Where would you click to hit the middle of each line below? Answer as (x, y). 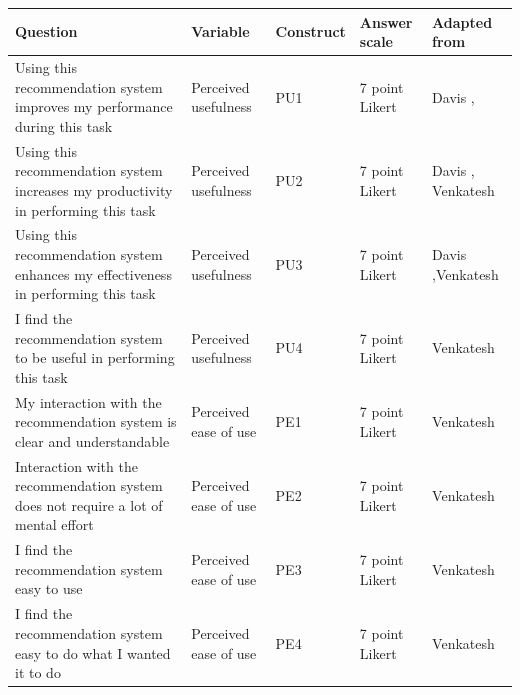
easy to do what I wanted (93, 652)
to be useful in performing (95, 357)
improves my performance (94, 106)
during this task (64, 125)
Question (46, 31)
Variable (220, 31)
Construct (310, 31)
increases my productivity (94, 189)
